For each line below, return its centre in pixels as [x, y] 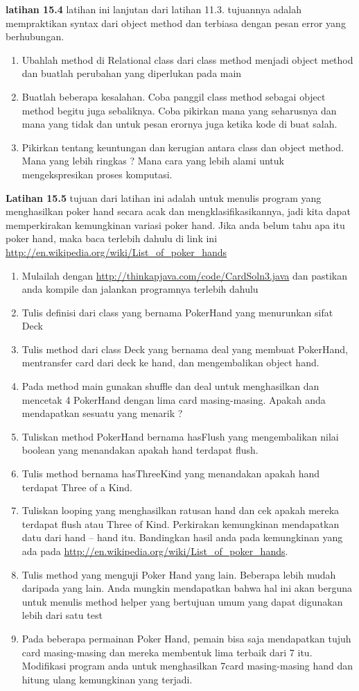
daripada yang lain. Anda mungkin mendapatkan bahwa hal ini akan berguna [187, 588]
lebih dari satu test [62, 615]
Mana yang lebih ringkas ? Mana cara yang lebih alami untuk [153, 161]
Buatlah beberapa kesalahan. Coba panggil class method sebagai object [174, 96]
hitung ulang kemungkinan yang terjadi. [107, 679]
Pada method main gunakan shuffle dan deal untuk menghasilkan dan [170, 386]
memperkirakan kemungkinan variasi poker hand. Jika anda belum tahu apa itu [175, 224]
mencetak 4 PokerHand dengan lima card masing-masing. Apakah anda [174, 399]
